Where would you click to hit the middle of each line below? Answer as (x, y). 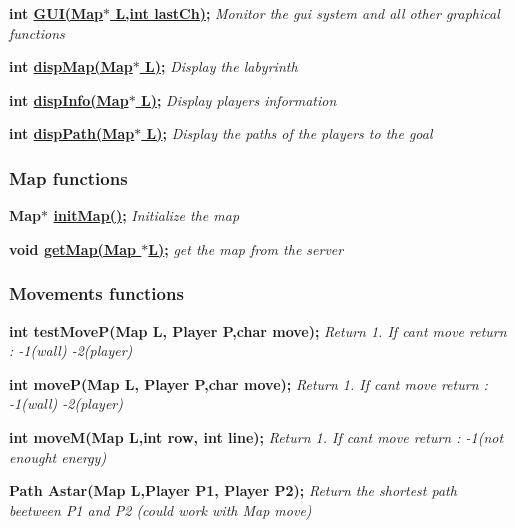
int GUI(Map (56, 13)
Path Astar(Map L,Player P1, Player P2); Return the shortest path (233, 490)
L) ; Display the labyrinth (221, 66)
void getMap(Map (72, 248)
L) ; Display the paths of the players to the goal (289, 133)
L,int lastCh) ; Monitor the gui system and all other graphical (307, 13)
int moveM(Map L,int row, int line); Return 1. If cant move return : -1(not (256, 436)
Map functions (68, 177)
